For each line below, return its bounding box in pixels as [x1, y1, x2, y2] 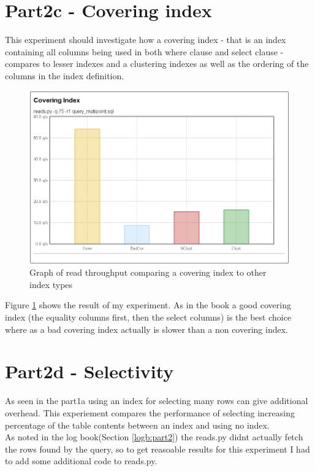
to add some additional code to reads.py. [5, 454, 157, 467]
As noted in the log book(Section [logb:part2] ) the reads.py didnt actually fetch [5, 430, 303, 443]
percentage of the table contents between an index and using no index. [5, 418, 270, 431]
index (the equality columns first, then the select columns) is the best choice [5, 311, 292, 324]
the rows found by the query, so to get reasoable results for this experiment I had [5, 442, 310, 455]
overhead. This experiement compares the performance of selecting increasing [5, 406, 295, 419]
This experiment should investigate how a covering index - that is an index [5, 33, 286, 46]
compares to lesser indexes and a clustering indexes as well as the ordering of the [5, 57, 309, 70]
